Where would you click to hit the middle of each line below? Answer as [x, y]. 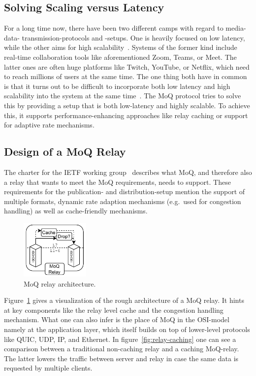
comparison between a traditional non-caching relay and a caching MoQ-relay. [122, 349]
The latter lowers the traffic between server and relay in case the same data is [121, 358]
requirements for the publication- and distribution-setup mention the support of [125, 191]
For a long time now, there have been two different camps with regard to [114, 28]
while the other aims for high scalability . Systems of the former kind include [121, 47]
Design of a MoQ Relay [65, 151]
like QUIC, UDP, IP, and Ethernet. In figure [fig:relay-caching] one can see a [120, 339]
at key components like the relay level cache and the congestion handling [114, 310]
